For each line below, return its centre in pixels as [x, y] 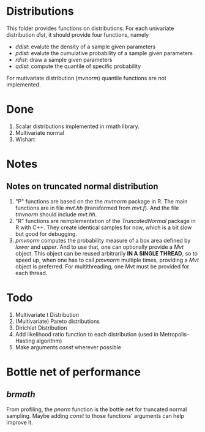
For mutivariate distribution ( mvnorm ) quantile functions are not [86, 78]
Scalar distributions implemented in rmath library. [77, 126]
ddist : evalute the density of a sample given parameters [85, 47]
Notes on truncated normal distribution [82, 187]
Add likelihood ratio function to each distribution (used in [87, 334]
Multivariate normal [39, 132]
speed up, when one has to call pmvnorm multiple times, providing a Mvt [107, 260]
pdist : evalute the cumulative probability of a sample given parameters [104, 53]
